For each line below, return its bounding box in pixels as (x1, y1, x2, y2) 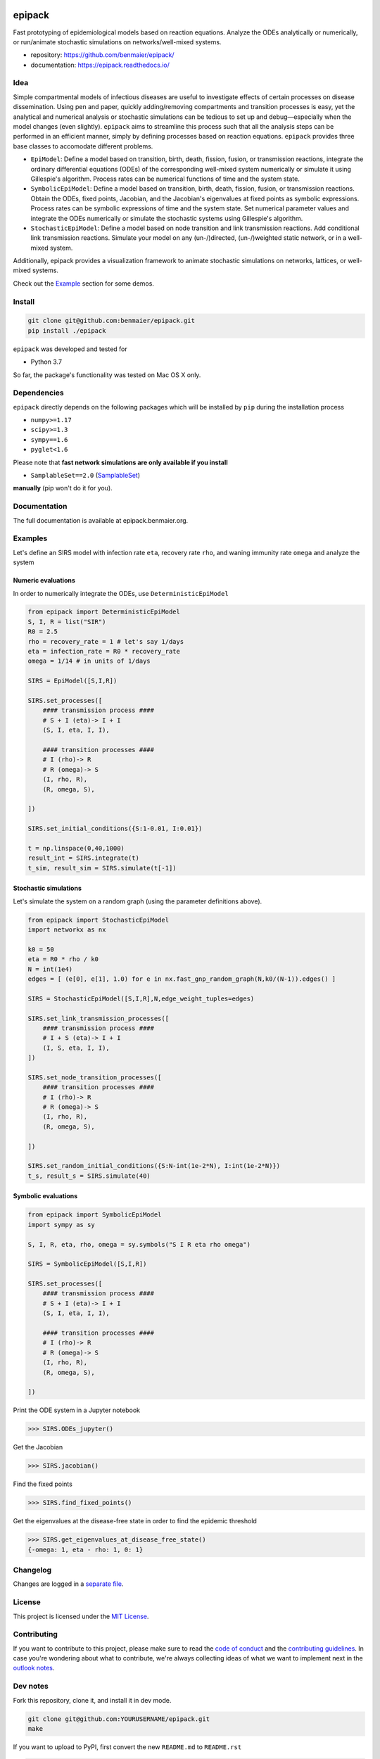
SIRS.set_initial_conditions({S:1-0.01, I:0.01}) (27, 825, 203, 833)
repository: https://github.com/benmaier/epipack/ (30, 51, 175, 59)
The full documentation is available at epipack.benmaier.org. (13, 516, 189, 524)
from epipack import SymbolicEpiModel (27, 1211, 162, 1219)
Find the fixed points (13, 1480, 73, 1488)
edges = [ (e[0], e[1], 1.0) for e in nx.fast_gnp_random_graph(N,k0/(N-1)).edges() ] (27, 974, 336, 983)
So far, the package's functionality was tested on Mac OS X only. (13, 370, 201, 379)
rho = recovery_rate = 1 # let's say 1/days (27, 637, 184, 645)
